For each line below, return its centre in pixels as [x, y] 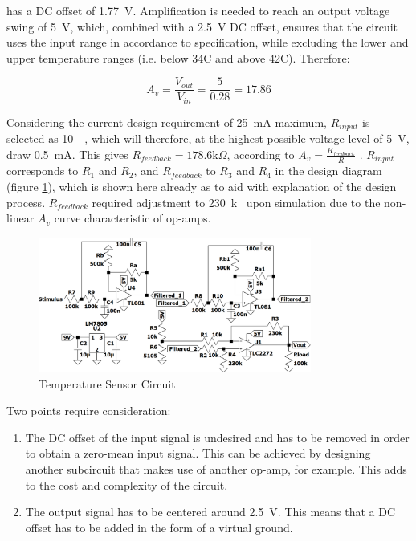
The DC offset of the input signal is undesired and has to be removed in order [217, 437]
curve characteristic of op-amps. [133, 218]
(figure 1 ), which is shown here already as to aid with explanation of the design [202, 186]
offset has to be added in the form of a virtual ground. [159, 527]
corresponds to [43, 171]
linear [20, 218]
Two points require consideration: [89, 411]
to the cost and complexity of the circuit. [126, 484]
